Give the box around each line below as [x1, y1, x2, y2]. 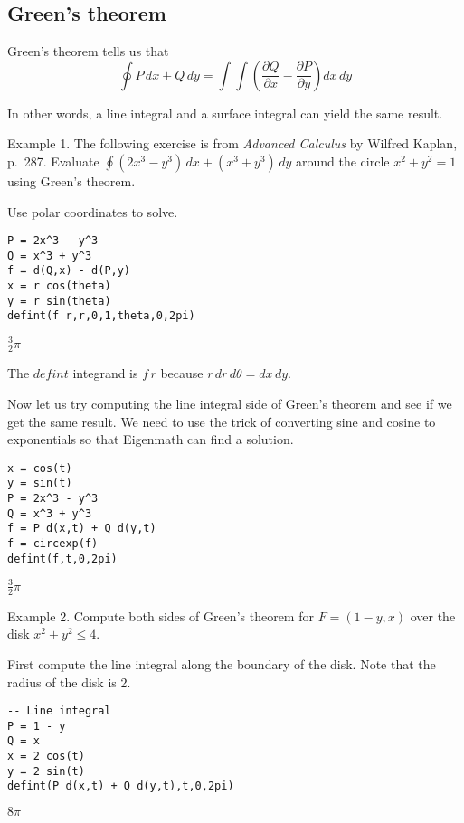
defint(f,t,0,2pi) [7, 552, 118, 565]
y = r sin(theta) [7, 294, 111, 307]
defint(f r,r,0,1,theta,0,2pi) [7, 309, 195, 323]
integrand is [72, 364, 138, 383]
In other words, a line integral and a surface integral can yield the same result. [7, 103, 443, 122]
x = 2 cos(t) [7, 750, 85, 763]
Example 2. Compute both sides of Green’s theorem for [7, 606, 314, 625]
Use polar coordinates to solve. [7, 202, 178, 221]
